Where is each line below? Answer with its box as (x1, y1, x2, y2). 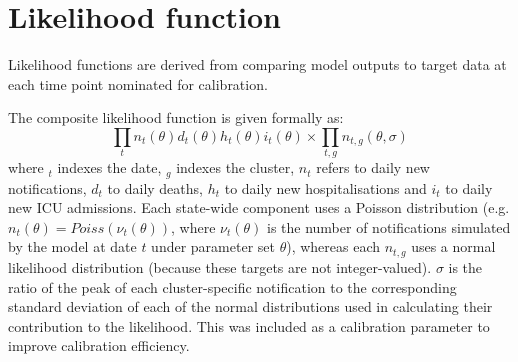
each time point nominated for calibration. (8, 73, 268, 94)
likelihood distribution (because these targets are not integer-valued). (8, 256, 432, 277)
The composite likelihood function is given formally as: (8, 107, 344, 128)
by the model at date (8, 236, 137, 257)
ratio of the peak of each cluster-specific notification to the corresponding (8, 276, 457, 297)
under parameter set (151, 236, 275, 257)
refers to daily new (316, 157, 430, 178)
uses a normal (411, 236, 496, 257)
